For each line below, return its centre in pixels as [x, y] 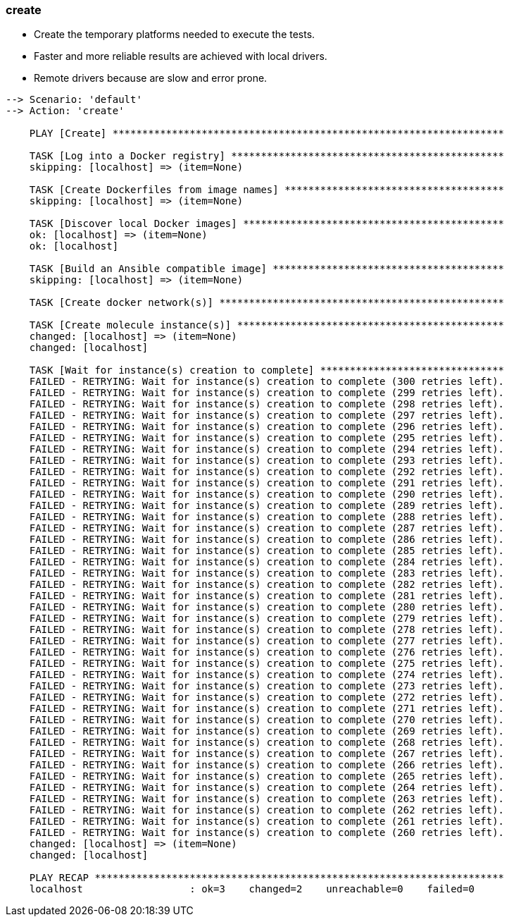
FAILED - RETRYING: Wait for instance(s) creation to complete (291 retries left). [267, 483]
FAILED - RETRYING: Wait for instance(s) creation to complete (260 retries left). [267, 833]
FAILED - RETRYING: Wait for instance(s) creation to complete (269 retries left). [267, 731]
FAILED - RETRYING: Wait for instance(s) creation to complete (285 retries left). [267, 551]
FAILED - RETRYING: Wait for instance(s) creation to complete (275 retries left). [267, 664]
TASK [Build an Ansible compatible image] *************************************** [267, 269]
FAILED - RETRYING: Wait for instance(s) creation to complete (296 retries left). [267, 427]
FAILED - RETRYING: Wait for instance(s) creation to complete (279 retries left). [267, 619]
